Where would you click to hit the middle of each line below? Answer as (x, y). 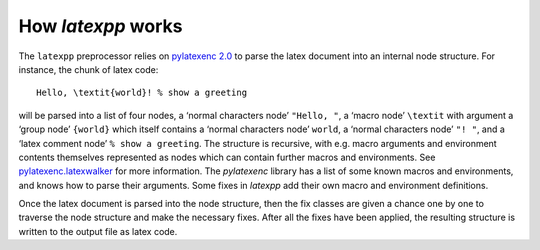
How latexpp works (100, 26)
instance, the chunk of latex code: (88, 69)
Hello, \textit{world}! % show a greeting (142, 93)
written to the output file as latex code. (98, 231)
